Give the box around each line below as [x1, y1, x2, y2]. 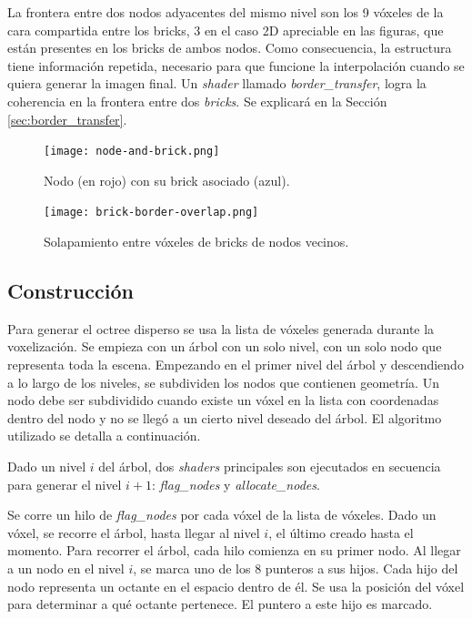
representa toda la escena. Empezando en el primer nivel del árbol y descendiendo [7, 355, 464, 374]
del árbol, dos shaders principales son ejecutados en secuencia [98, 457, 441, 476]
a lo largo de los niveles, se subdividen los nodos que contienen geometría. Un [7, 372, 439, 391]
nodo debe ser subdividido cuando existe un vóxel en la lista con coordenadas [7, 391, 439, 410]
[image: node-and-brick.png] [44, 145, 220, 158]
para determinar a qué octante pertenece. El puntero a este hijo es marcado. [7, 594, 433, 614]
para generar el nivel [7, 474, 122, 493]
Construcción [7, 277, 134, 305]
